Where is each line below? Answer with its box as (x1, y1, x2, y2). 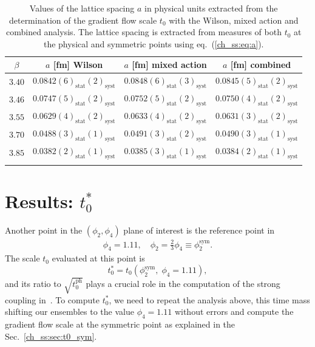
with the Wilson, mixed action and (169, 13, 299, 26)
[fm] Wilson (53, 58, 103, 71)
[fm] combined (230, 58, 291, 71)
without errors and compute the (174, 305, 294, 318)
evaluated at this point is (52, 252, 145, 264)
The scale (5, 252, 40, 264)
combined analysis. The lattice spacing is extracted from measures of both (5, 25, 282, 38)
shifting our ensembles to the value (5, 305, 134, 318)
